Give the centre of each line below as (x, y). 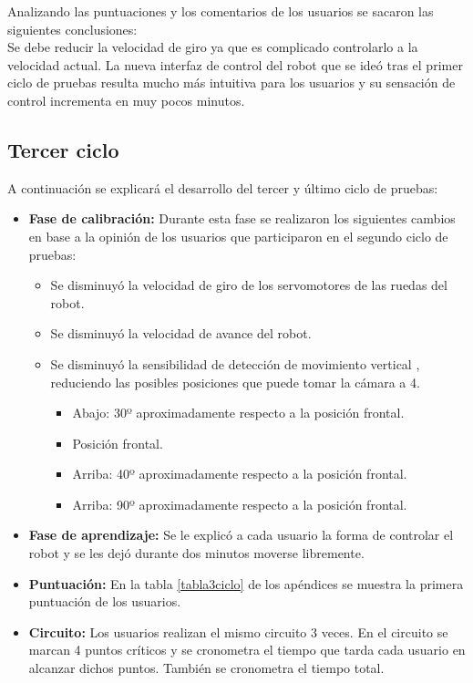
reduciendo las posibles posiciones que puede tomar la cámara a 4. (235, 382)
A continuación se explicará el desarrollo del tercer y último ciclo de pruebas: (223, 187)
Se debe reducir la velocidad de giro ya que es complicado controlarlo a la (213, 47)
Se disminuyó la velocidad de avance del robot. (181, 333)
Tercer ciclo (63, 149)
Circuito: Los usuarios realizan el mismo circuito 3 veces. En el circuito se (238, 631)
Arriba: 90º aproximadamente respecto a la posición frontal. (240, 504)
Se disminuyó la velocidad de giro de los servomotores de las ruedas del (249, 285)
